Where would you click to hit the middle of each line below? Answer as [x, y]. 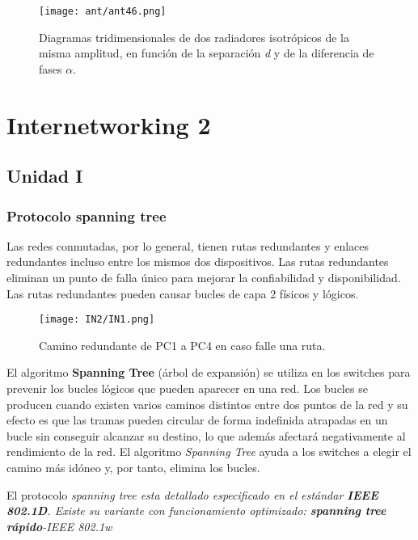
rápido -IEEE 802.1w [59, 526]
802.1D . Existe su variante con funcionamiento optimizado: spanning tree [196, 510]
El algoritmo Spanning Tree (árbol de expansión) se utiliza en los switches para [209, 372]
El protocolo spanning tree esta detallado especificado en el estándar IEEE [192, 494]
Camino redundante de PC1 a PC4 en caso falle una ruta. [182, 345]
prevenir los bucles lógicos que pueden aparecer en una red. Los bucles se [187, 388]
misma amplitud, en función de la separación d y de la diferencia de [207, 53]
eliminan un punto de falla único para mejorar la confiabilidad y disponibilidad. [204, 277]
